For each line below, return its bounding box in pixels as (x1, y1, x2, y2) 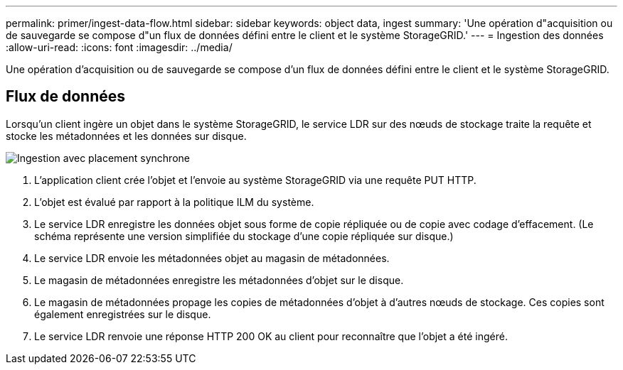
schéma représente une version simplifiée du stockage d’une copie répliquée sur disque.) (34, 229, 454, 242)
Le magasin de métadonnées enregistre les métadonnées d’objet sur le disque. (34, 273, 404, 286)
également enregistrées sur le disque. (34, 308, 211, 320)
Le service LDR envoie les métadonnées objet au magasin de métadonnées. (34, 251, 390, 264)
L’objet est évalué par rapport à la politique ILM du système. (34, 195, 314, 208)
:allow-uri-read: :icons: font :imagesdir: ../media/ (6, 41, 233, 53)
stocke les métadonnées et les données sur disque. (6, 129, 247, 142)
